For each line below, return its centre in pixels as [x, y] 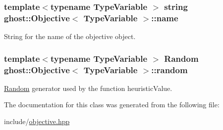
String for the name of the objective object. [70, 36]
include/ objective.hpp [37, 121]
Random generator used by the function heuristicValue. [88, 88]
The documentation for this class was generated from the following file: [112, 105]
